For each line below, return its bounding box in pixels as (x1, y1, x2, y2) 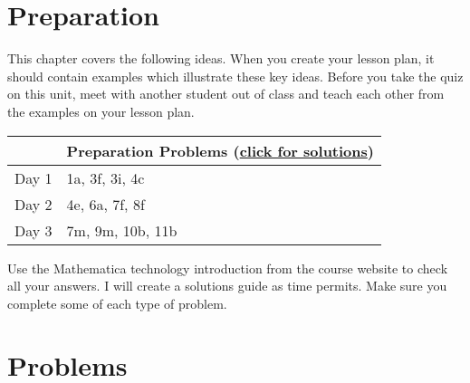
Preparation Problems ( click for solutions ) (66, 139, 374, 161)
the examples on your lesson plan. (7, 101, 195, 120)
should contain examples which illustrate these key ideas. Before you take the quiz (7, 66, 464, 85)
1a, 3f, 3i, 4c (66, 167, 145, 188)
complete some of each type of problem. (7, 293, 227, 312)
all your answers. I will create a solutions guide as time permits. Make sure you (7, 276, 447, 295)
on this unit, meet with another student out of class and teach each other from (7, 84, 445, 103)
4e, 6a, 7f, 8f (66, 193, 145, 215)
